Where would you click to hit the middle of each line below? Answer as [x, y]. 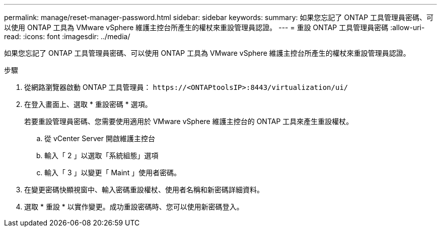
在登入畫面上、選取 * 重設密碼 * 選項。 [88, 104]
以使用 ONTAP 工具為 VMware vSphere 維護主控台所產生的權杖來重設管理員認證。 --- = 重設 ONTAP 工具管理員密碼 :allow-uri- [214, 27]
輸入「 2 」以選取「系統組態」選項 [101, 155]
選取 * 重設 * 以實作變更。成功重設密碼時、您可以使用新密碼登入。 [134, 207]
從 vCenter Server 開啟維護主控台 [100, 138]
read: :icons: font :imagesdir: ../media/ [67, 36]
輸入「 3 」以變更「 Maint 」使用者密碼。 [113, 172]
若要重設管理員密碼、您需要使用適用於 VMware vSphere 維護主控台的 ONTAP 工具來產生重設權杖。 [189, 121]
